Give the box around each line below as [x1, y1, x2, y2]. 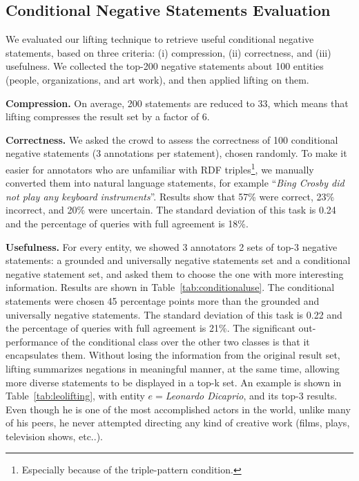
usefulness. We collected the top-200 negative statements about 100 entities [6, 59, 324, 73]
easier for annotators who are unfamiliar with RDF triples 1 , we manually [6, 160, 314, 176]
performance [6, 334, 58, 348]
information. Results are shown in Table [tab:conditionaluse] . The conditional [6, 280, 335, 294]
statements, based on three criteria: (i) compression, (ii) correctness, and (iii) [6, 45, 331, 59]
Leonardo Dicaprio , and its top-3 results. [165, 388, 338, 403]
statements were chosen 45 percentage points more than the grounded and [6, 293, 320, 308]
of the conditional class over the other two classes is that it [61, 334, 310, 348]
